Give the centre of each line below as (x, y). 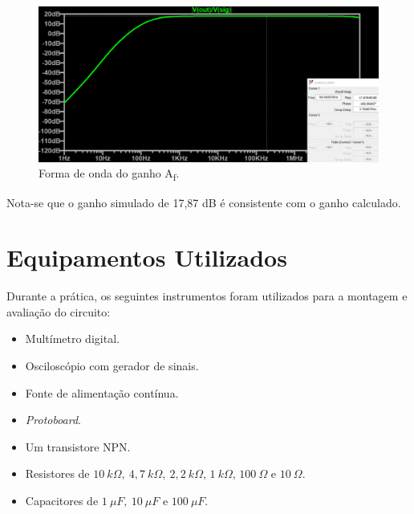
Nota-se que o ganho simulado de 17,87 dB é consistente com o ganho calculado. (204, 202)
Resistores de (57, 473)
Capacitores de (62, 500)
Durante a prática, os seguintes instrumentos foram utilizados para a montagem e (207, 296)
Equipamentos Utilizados (147, 257)
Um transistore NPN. (78, 446)
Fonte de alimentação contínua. (102, 392)
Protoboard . (53, 420)
